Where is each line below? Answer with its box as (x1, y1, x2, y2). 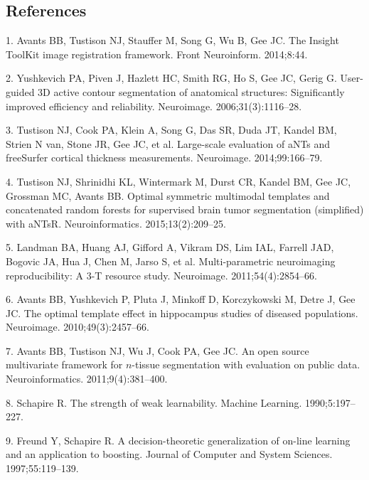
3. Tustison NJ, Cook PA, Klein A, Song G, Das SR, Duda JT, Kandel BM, (6, 122, 337, 137)
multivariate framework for (6, 357, 123, 372)
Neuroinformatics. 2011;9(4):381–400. (6, 371, 168, 386)
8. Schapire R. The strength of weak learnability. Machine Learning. (6, 395, 302, 410)
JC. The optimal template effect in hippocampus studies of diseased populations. (6, 305, 358, 320)
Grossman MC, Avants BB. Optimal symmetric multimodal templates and (6, 188, 330, 203)
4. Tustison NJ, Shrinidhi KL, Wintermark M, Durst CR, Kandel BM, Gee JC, (6, 174, 351, 188)
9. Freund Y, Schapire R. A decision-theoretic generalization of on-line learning (6, 432, 351, 447)
